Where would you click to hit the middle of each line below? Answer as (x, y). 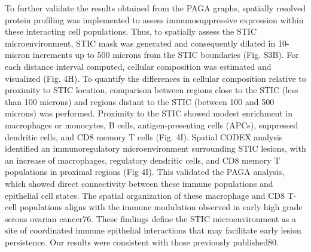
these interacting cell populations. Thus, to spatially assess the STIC (131, 31)
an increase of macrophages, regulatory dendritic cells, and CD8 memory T (143, 160)
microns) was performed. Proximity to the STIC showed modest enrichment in (149, 113)
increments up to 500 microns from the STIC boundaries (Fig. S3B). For (166, 55)
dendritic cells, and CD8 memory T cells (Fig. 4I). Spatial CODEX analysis (144, 136)
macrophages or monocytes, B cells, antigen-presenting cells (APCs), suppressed (152, 125)
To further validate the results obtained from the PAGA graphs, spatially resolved (155, 8)
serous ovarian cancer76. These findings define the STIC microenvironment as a (151, 218)
